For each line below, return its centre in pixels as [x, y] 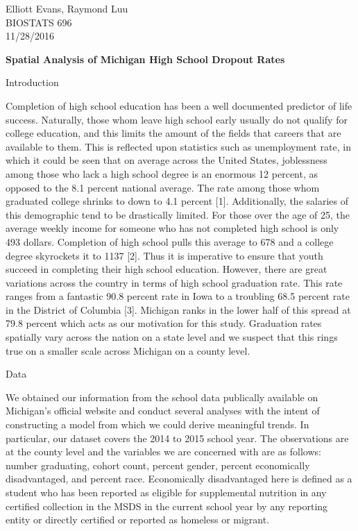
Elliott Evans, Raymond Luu [67, 8]
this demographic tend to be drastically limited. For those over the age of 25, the [178, 214]
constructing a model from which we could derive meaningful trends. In [157, 424]
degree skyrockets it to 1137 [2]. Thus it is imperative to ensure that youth [164, 255]
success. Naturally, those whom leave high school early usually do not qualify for [177, 119]
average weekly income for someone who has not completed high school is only [172, 228]
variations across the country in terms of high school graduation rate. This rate [174, 282]
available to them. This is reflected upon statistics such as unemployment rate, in [178, 146]
